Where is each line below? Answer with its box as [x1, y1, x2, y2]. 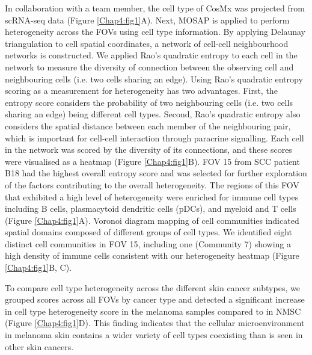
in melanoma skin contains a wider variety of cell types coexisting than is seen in [5, 329, 303, 341]
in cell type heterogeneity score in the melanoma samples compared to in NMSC [5, 304, 301, 317]
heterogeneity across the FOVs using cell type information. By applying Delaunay [5, 25, 305, 38]
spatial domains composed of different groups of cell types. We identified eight [5, 226, 293, 238]
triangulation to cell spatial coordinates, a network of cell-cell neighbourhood [5, 37, 289, 49]
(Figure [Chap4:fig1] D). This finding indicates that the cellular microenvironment [5, 316, 305, 329]
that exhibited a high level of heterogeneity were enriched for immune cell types [5, 190, 299, 203]
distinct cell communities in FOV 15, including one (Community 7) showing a [5, 237, 292, 250]
